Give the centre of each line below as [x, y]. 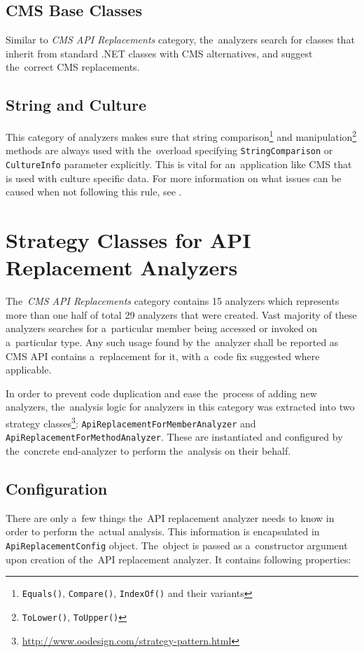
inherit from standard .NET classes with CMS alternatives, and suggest [159, 53]
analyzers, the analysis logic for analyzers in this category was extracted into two [180, 407]
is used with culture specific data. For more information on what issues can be [174, 178]
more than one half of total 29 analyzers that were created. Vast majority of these [181, 314]
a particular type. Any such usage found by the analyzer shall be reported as [172, 342]
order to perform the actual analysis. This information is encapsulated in [163, 531]
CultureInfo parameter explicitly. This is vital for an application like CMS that [179, 164]
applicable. [29, 370]
